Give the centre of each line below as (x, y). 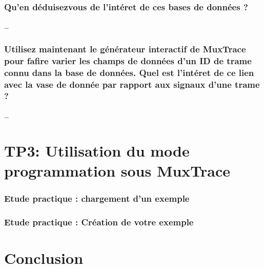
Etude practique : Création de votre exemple (99, 222)
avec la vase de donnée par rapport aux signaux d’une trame (132, 84)
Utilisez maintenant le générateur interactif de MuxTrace (125, 49)
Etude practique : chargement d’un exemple (97, 198)
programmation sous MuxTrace (117, 170)
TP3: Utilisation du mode (97, 150)
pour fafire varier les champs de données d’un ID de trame (128, 60)
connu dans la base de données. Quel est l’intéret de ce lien (129, 72)
